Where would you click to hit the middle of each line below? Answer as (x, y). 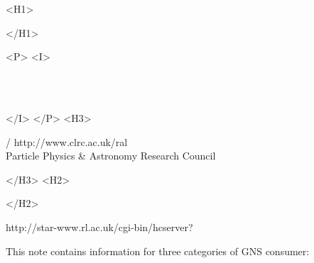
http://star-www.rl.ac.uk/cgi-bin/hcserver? (99, 226)
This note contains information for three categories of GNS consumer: (158, 251)
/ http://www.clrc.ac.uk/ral (67, 141)
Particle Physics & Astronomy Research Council (111, 156)
